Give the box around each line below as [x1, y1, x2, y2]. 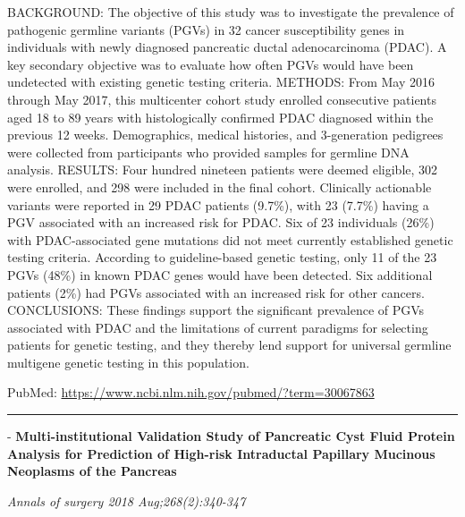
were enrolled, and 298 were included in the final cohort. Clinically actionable [7, 177, 432, 196]
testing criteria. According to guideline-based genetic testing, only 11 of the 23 [7, 248, 437, 267]
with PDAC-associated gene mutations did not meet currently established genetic [7, 230, 453, 249]
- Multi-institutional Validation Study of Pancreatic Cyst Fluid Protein [7, 427, 455, 445]
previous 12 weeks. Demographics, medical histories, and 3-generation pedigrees [7, 125, 444, 144]
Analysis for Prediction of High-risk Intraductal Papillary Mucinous [7, 444, 435, 462]
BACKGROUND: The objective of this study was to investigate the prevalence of [7, 3, 454, 21]
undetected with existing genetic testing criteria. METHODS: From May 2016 [7, 72, 435, 91]
